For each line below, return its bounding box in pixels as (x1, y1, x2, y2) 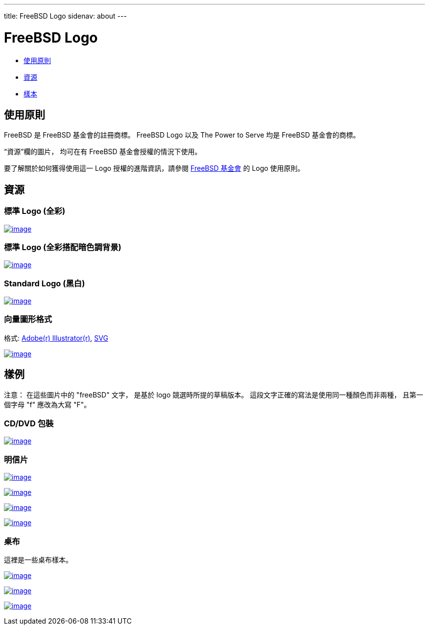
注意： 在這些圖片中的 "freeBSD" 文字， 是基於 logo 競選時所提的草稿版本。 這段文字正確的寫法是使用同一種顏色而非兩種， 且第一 (4, 390, 424, 399)
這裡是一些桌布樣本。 (4, 555, 72, 564)
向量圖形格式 (4, 314, 52, 325)
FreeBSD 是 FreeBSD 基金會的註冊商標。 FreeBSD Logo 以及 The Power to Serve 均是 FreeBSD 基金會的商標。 (4, 131, 360, 140)
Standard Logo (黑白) (4, 278, 85, 288)
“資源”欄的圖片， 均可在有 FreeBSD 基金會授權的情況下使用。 (4, 147, 202, 156)
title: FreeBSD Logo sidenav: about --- (4, 12, 127, 20)
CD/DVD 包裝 (4, 419, 54, 429)
